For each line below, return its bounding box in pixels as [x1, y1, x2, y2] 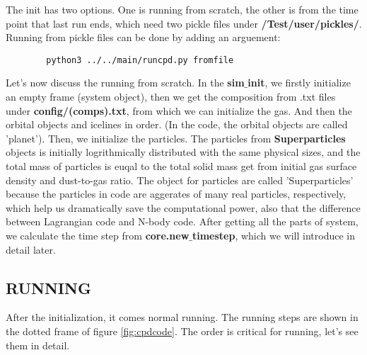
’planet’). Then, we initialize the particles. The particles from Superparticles [6, 130, 346, 145]
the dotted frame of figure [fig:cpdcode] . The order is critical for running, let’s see [6, 323, 359, 338]
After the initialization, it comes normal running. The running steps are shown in [6, 310, 359, 325]
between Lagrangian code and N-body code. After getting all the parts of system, [6, 214, 359, 229]
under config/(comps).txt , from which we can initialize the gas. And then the [6, 103, 352, 118]
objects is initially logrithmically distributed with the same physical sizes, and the [6, 145, 361, 159]
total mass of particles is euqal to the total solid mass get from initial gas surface [6, 159, 357, 173]
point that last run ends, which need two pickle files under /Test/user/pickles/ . [6, 16, 362, 30]
